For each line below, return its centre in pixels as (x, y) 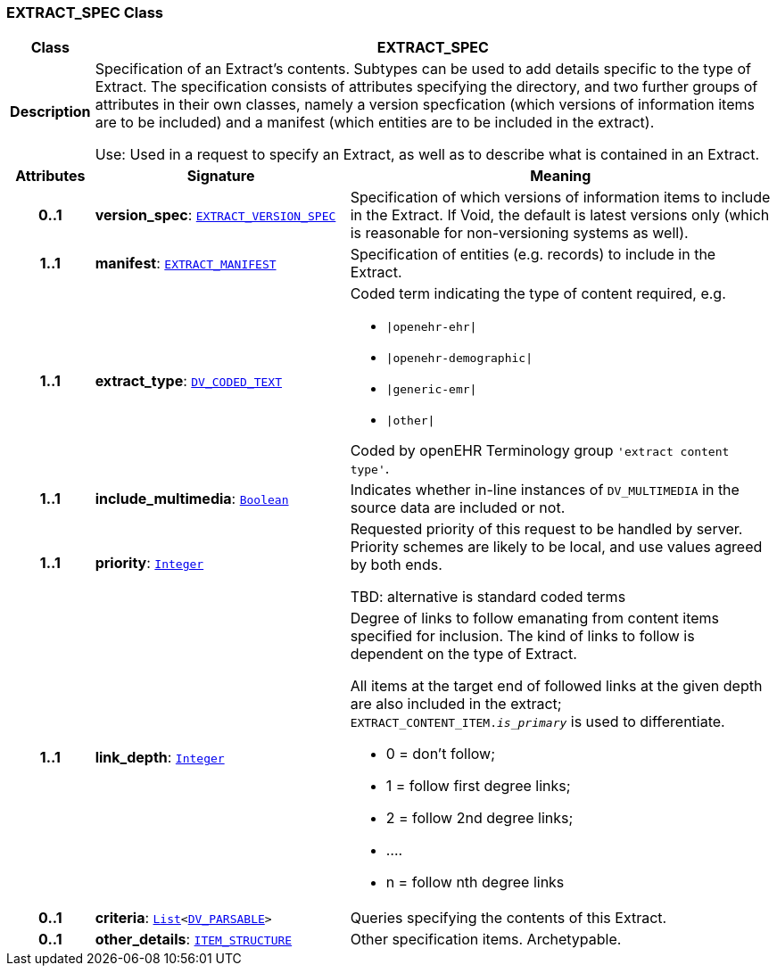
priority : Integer (149, 563)
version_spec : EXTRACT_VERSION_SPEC (215, 215)
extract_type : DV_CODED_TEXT (189, 381)
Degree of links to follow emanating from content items (535, 618)
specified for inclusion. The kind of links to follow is (522, 636)
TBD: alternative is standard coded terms (488, 597)
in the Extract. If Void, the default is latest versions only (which (560, 215)
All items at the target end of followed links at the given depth (556, 686)
